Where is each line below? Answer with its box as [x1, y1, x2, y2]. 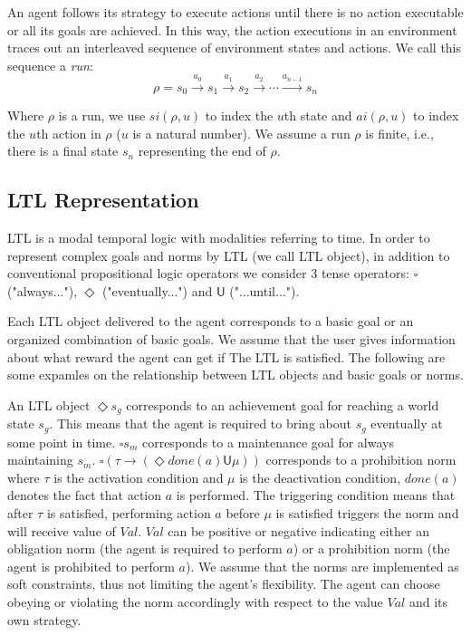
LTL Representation [7, 186, 199, 214]
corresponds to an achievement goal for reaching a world [126, 395, 439, 414]
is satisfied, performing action [46, 504, 211, 523]
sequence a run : [7, 55, 93, 74]
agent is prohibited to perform [7, 556, 175, 575]
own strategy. [7, 610, 82, 629]
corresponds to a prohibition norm [265, 450, 457, 469]
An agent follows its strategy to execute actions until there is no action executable [7, 3, 464, 21]
